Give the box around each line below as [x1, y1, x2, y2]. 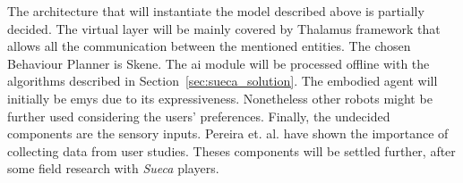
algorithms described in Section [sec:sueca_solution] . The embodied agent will [7, 71, 438, 90]
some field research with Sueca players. [7, 159, 219, 178]
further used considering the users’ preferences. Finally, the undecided [7, 106, 390, 125]
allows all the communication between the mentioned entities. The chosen [7, 37, 411, 55]
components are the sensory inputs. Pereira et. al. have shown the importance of [7, 124, 449, 143]
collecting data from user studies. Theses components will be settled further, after [7, 141, 456, 160]
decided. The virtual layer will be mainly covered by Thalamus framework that [7, 19, 441, 37]
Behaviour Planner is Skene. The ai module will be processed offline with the [7, 54, 430, 72]
